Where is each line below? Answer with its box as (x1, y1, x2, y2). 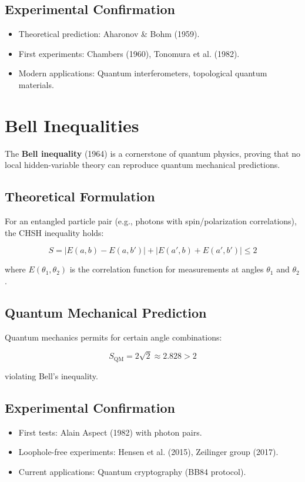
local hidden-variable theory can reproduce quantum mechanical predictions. (5, 159, 280, 171)
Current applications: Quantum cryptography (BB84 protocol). (18, 465, 246, 477)
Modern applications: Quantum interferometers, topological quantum (18, 67, 267, 79)
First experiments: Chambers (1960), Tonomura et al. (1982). (18, 47, 240, 59)
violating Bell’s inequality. (5, 369, 98, 382)
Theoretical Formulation (5, 187, 155, 205)
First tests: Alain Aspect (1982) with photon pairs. (18, 426, 202, 438)
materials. (18, 78, 54, 90)
